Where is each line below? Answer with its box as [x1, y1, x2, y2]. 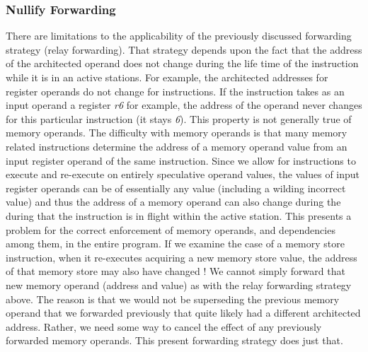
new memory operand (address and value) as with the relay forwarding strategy [6, 277, 352, 292]
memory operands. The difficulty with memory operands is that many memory [6, 125, 347, 140]
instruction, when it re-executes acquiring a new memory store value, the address [6, 250, 357, 264]
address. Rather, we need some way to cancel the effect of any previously [6, 319, 322, 334]
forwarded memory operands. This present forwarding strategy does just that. [6, 333, 343, 348]
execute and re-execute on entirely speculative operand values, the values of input [6, 167, 360, 182]
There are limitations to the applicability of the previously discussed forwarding [6, 28, 352, 43]
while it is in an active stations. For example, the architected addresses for [6, 70, 328, 84]
